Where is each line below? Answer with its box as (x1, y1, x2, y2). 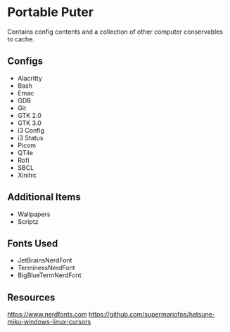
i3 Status (17, 133, 44, 142)
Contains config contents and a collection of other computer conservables (7, 27, 224, 36)
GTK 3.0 (17, 119, 42, 127)
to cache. (7, 34, 35, 43)
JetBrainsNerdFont (17, 256, 72, 265)
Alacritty (17, 74, 42, 82)
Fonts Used (7, 237, 58, 249)
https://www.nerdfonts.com (7, 310, 87, 319)
